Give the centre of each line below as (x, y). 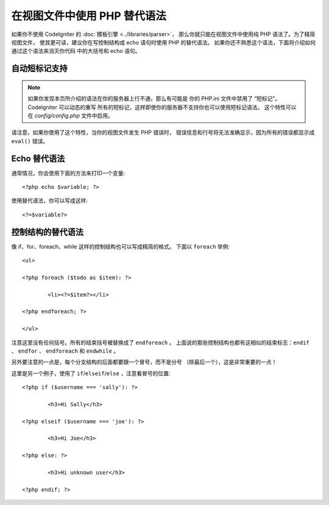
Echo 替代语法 (38, 158)
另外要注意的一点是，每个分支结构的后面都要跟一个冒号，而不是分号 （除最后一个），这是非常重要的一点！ (144, 362)
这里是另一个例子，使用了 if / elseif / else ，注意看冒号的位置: (91, 373)
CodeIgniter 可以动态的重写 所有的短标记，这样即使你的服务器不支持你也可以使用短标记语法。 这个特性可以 (162, 107)
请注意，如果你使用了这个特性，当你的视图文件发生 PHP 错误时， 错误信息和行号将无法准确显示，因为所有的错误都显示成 (163, 132)
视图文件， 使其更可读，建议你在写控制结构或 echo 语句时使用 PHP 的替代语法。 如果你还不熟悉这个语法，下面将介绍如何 (164, 42)
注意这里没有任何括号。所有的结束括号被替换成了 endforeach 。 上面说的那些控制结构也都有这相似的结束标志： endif (161, 342)
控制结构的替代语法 (47, 232)
